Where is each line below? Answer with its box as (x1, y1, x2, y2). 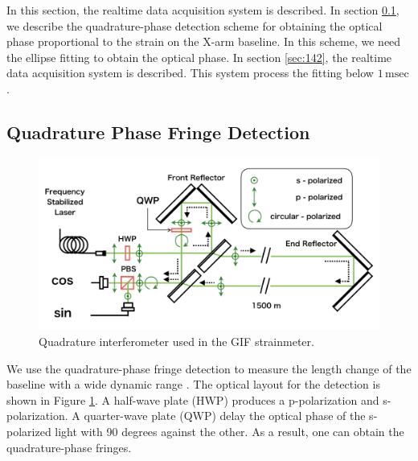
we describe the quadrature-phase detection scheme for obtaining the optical (6, 17, 383, 34)
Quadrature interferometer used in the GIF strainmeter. (39, 333, 314, 350)
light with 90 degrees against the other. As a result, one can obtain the (55, 422, 404, 439)
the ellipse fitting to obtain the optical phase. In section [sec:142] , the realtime (6, 48, 392, 65)
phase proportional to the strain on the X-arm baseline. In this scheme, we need (6, 33, 401, 50)
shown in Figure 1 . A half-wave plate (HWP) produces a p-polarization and (6, 391, 379, 408)
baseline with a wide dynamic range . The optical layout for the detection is (6, 376, 380, 393)
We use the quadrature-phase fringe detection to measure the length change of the (6, 360, 412, 377)
